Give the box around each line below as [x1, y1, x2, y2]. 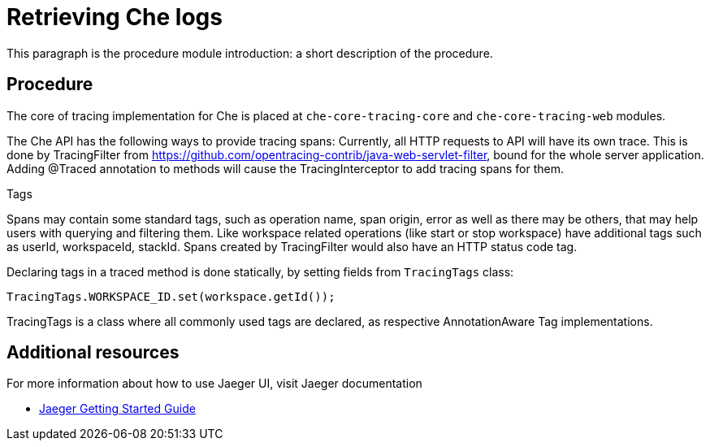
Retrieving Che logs [6, 3, 223, 31]
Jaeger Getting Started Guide [39, 401, 196, 416]
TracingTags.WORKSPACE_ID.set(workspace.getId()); [6, 289, 336, 303]
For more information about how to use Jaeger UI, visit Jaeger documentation [6, 376, 422, 391]
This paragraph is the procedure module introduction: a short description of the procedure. [6, 46, 493, 60]
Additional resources [6, 342, 180, 363]
